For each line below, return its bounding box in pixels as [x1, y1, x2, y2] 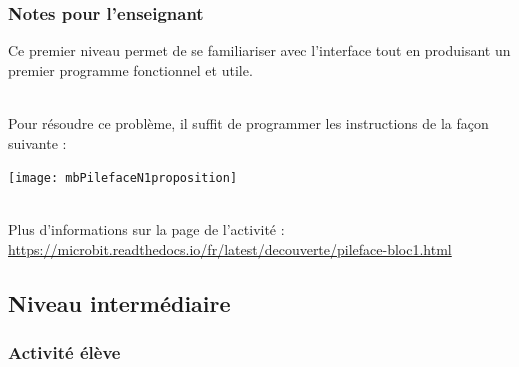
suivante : [8, 132, 67, 153]
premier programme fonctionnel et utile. [8, 59, 253, 80]
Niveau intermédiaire [8, 288, 231, 319]
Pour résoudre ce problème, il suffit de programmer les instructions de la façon [8, 113, 489, 133]
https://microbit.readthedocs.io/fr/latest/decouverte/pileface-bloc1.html [8, 239, 452, 260]
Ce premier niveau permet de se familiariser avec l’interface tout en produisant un [8, 40, 511, 61]
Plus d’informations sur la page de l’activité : [8, 219, 285, 240]
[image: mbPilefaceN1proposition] [8, 171, 238, 186]
